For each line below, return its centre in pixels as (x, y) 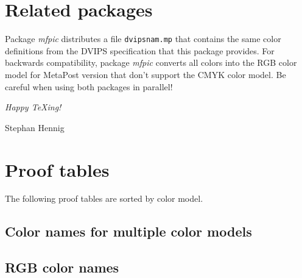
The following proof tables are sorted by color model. (104, 198)
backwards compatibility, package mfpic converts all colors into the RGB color (151, 62)
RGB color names (62, 267)
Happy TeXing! (33, 107)
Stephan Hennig (35, 127)
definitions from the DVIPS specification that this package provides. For (140, 50)
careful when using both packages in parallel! (89, 86)
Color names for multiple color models (128, 231)
